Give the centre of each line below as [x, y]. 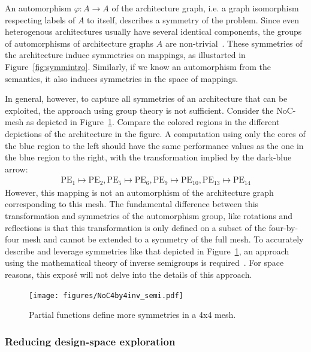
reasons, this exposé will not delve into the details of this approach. [129, 274]
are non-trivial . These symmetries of [234, 43]
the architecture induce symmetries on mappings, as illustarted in [125, 55]
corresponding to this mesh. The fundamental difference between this [132, 204]
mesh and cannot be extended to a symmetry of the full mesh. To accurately [163, 239]
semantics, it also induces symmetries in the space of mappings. [122, 78]
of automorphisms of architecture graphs [79, 43]
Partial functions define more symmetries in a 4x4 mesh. [132, 315]
